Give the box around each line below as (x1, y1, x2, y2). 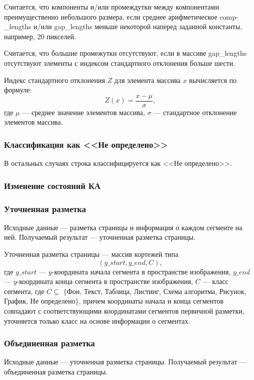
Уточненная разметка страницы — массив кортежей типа (4, 249, 179, 259)
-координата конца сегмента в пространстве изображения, (17, 276, 193, 287)
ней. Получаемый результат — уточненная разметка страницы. (4, 232, 196, 242)
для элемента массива (114, 74, 181, 85)
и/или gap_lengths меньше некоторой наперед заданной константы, (33, 21, 242, 32)
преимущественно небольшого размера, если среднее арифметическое (4, 11, 217, 22)
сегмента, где (4, 286, 45, 296)
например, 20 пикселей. (4, 31, 76, 41)
